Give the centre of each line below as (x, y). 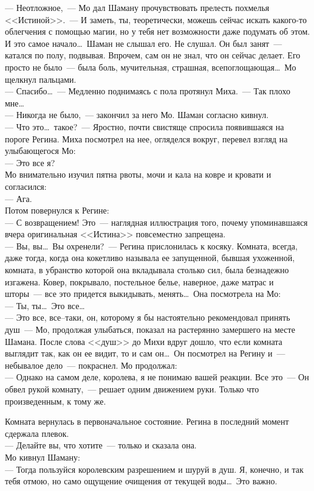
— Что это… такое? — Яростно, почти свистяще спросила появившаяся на (145, 126)
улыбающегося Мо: (40, 151)
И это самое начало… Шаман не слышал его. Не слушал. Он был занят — (144, 43)
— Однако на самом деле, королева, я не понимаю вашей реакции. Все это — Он (157, 377)
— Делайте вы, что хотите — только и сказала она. (101, 445)
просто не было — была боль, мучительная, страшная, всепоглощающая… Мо (151, 67)
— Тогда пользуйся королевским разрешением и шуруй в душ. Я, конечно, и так (154, 469)
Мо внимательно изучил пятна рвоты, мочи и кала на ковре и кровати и (138, 174)
